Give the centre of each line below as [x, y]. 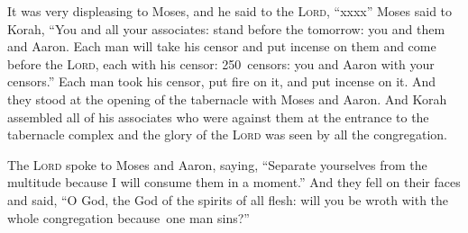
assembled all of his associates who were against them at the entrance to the [218, 116]
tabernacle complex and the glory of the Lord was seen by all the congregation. [227, 134]
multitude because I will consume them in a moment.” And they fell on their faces [234, 182]
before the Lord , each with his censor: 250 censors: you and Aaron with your [221, 63]
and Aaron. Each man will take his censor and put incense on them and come [222, 46]
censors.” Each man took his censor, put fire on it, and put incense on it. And [222, 81]
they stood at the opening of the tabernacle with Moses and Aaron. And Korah [227, 99]
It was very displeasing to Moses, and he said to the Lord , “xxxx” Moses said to [230, 11]
